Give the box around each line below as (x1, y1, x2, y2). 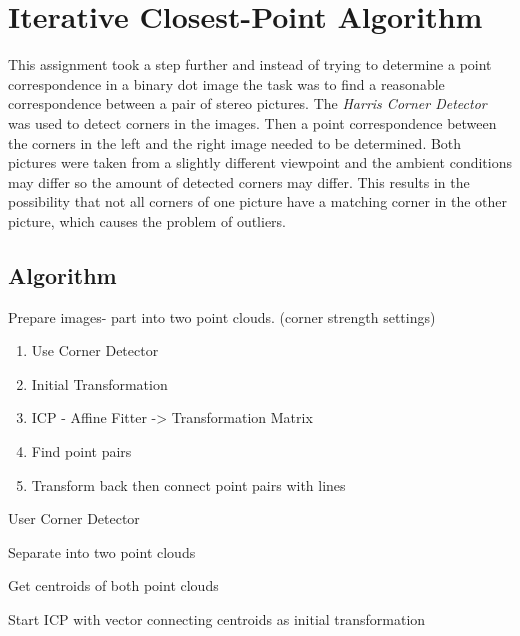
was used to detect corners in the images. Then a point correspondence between (8, 112, 497, 133)
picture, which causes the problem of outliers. (8, 210, 287, 231)
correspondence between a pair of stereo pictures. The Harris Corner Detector (8, 93, 487, 114)
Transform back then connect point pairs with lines (31, 474, 346, 495)
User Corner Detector (8, 508, 140, 529)
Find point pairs (31, 441, 132, 462)
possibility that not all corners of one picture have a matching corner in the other (8, 191, 508, 212)
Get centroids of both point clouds (8, 575, 219, 596)
